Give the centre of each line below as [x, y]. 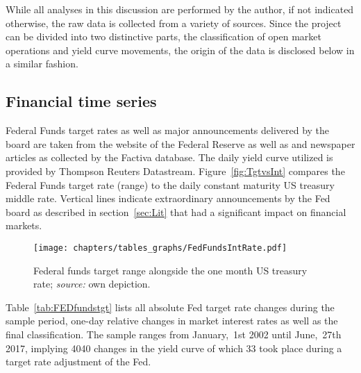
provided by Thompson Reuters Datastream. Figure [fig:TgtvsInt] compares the [175, 171]
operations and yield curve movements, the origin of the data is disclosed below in [180, 50]
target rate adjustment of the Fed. [78, 362]
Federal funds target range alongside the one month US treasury [170, 270]
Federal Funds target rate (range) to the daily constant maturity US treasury [170, 184]
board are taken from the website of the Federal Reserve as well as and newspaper [180, 143]
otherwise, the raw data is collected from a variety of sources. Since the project [174, 23]
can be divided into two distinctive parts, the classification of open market [163, 36]
